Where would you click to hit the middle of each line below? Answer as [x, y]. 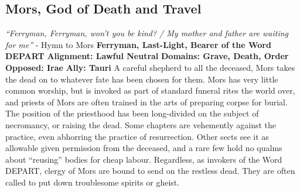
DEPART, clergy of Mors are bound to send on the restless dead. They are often [150, 171]
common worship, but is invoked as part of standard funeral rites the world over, [150, 90]
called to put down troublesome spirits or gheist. [93, 182]
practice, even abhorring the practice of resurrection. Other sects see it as [137, 136]
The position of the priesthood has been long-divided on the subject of [132, 113]
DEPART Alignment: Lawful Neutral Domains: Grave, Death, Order [147, 56]
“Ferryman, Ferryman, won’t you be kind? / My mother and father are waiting [147, 33]
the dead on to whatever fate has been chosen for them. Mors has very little [142, 79]
